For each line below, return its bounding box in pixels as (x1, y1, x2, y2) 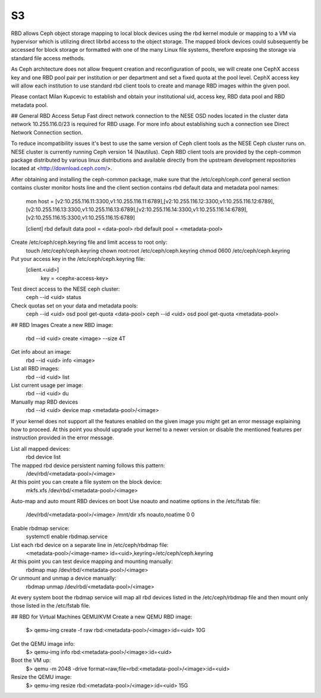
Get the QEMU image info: (11, 640, 75, 647)
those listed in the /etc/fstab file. (11, 602, 90, 609)
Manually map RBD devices (11, 398, 78, 405)
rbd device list (26, 454, 61, 461)
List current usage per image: (11, 382, 83, 389)
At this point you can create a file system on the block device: (11, 479, 162, 486)
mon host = (26, 197, 54, 205)
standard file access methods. (11, 54, 86, 62)
